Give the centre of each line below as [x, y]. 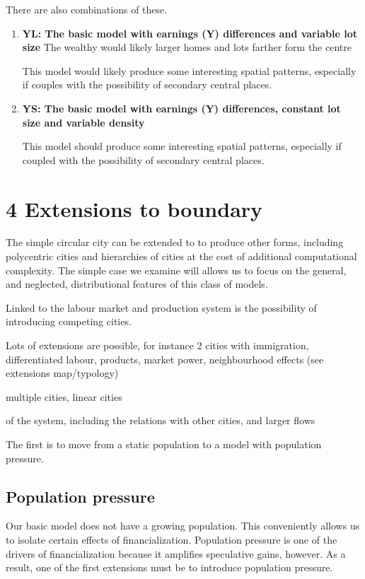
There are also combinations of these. [87, 9]
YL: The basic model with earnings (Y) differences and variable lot [190, 33]
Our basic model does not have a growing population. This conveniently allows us [183, 526]
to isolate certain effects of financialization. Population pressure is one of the [172, 539]
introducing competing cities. [69, 321]
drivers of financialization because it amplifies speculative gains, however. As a [176, 553]
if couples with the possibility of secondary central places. [147, 84]
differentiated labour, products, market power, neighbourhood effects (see [165, 359]
